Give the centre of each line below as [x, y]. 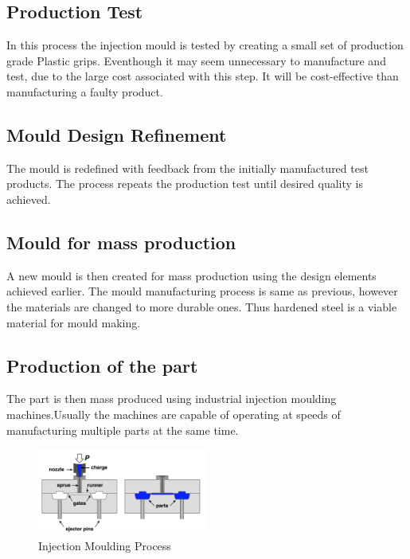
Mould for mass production [121, 242]
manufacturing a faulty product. [85, 91]
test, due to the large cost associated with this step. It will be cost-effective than [203, 76]
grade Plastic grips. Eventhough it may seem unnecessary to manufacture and [196, 60]
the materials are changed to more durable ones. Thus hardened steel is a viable [202, 306]
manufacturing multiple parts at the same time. [123, 430]
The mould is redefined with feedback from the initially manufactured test [187, 168]
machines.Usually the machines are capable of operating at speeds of [174, 414]
